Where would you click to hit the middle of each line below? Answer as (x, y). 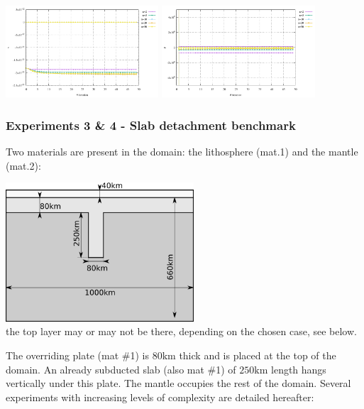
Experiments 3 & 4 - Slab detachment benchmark (151, 125)
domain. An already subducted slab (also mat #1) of (121, 369)
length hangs (299, 369)
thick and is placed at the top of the (258, 355)
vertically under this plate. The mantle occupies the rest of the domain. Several (178, 383)
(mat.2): (23, 165)
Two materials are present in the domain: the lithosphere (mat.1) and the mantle (182, 152)
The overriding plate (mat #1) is (77, 355)
